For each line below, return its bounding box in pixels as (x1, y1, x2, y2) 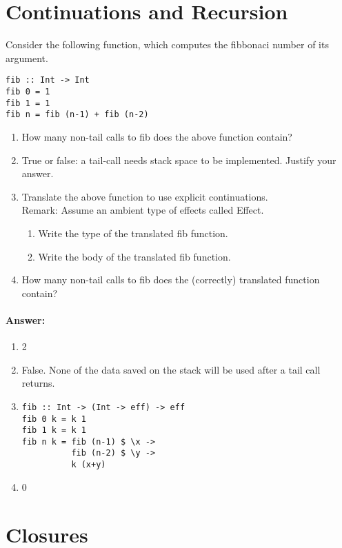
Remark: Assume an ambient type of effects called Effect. (21, 203, 264, 217)
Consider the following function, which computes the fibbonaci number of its (6, 37, 329, 52)
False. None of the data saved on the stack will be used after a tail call (21, 362, 321, 376)
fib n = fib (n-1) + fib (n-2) (6, 110, 149, 120)
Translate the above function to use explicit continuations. (21, 189, 268, 203)
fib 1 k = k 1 (21, 425, 86, 436)
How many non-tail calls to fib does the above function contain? (21, 129, 292, 143)
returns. (21, 376, 55, 390)
